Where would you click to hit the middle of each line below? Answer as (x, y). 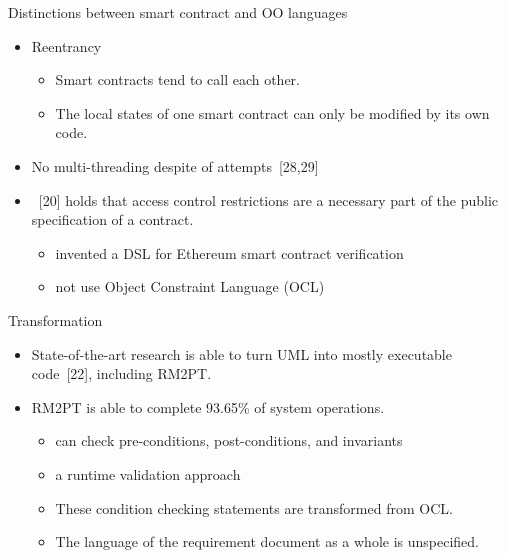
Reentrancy (66, 45)
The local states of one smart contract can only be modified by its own (272, 112)
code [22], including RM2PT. (121, 373)
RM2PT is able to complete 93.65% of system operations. (208, 406)
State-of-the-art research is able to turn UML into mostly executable (241, 353)
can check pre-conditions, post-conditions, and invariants (229, 440)
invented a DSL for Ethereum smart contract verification (229, 252)
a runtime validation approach (148, 473)
